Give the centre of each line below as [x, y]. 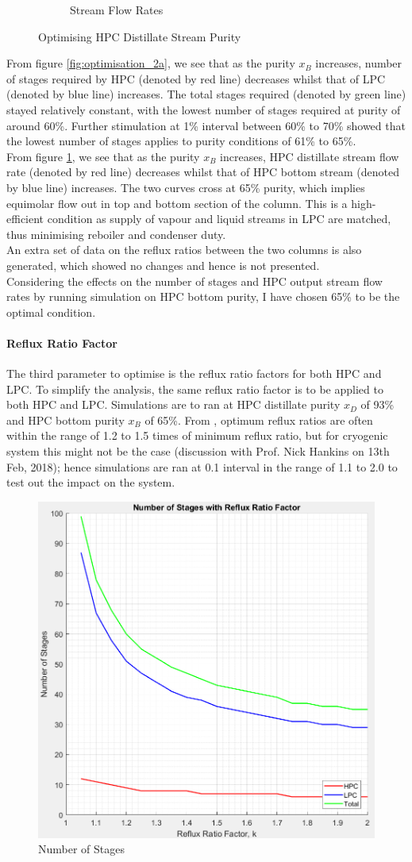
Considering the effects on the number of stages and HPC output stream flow [194, 281]
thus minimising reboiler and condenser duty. [116, 234]
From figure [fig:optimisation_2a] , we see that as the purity [151, 63]
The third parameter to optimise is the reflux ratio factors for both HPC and [194, 373]
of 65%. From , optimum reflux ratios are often [259, 419]
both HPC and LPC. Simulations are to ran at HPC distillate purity [173, 404]
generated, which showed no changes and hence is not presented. [163, 265]
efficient [25, 219]
